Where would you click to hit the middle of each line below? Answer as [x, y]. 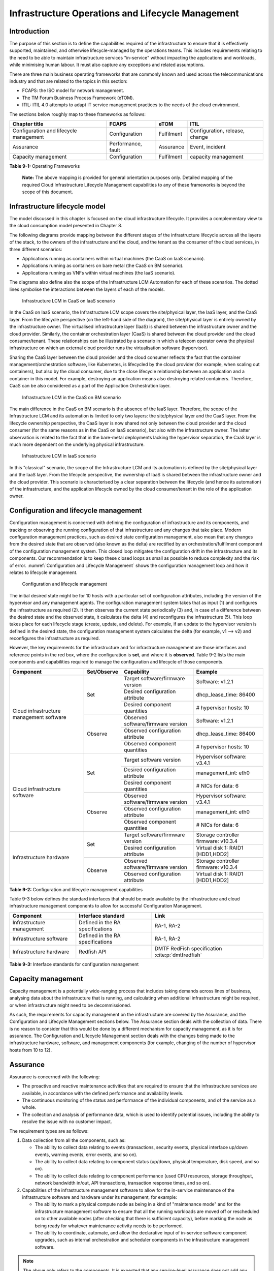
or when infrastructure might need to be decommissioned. [70, 1005]
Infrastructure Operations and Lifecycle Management [124, 13]
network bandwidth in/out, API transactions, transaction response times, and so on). [123, 1183]
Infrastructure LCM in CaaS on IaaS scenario [68, 300]
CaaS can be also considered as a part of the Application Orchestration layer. [90, 386]
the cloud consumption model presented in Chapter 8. [66, 226]
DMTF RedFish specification [188, 948]
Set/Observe [102, 672]
